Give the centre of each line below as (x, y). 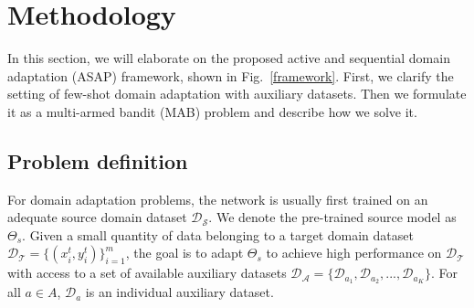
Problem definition (98, 160)
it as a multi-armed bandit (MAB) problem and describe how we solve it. (212, 111)
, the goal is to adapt (184, 253)
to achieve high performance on (354, 253)
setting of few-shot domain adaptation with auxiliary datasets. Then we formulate (237, 94)
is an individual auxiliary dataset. (179, 292)
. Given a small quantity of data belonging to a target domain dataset (218, 234)
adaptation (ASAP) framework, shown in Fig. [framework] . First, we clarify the (231, 75)
